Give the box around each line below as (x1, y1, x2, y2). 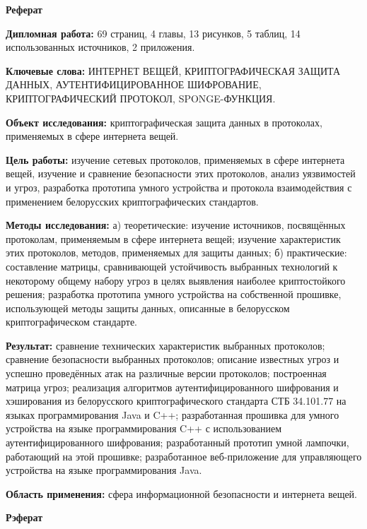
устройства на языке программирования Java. (6, 463, 202, 477)
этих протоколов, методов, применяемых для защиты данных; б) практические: (6, 245, 347, 260)
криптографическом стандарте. (6, 314, 137, 329)
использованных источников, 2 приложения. (6, 40, 195, 54)
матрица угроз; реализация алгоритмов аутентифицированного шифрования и (6, 379, 339, 394)
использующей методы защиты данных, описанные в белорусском (6, 300, 290, 315)
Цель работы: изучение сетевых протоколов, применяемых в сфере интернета (6, 152, 345, 167)
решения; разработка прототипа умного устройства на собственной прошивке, (6, 287, 342, 302)
